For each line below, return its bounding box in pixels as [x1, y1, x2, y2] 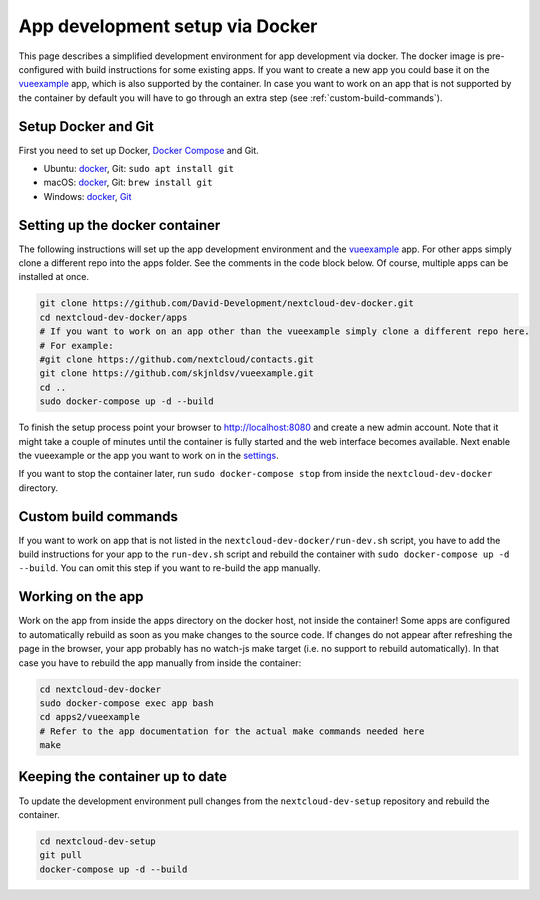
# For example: [39, 340, 114, 351]
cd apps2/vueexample [39, 711, 140, 723]
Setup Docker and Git [18, 118, 154, 135]
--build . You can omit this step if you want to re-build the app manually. [18, 562, 321, 574]
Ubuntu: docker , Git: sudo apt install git [43, 163, 235, 175]
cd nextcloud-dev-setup [39, 835, 157, 847]
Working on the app [18, 588, 144, 605]
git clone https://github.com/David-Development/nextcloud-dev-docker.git [39, 298, 415, 309]
